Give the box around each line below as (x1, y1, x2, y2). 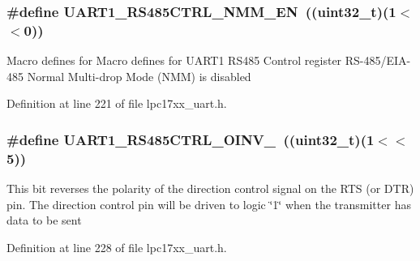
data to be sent (6, 212, 82, 229)
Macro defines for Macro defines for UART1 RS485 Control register (6, 52, 342, 69)
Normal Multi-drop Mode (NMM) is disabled (27, 67, 251, 84)
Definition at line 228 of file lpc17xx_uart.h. (6, 238, 227, 255)
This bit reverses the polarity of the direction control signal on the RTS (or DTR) (6, 180, 414, 197)
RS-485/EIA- (345, 52, 411, 69)
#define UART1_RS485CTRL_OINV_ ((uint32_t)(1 (6, 129, 375, 149)
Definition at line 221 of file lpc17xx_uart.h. (6, 95, 227, 112)
